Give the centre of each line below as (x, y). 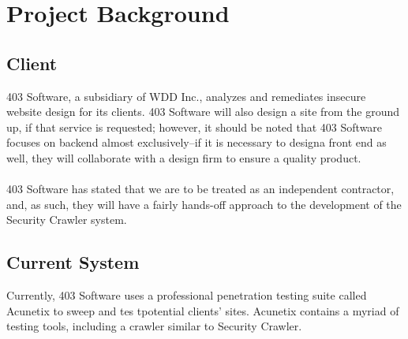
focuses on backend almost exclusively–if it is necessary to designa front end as (197, 142)
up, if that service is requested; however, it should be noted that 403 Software (195, 127)
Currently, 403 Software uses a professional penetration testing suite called (187, 295)
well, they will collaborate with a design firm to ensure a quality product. (184, 157)
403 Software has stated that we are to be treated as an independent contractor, (200, 189)
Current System (73, 262)
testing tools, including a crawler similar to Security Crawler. (154, 326)
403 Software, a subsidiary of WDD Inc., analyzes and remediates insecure (186, 96)
